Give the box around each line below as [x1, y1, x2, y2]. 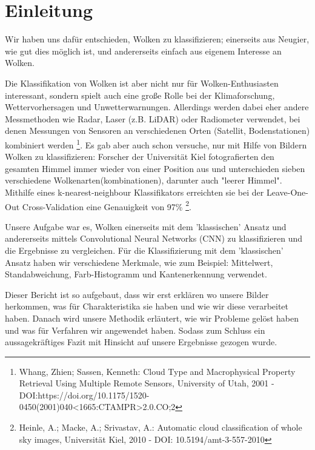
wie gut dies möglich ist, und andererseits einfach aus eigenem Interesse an [5, 44, 282, 57]
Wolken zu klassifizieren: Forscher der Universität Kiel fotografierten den [5, 150, 274, 163]
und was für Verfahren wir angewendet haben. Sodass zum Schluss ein [5, 323, 265, 336]
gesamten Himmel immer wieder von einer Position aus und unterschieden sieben [5, 162, 305, 174]
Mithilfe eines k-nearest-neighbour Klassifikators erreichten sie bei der [5, 185, 264, 198]
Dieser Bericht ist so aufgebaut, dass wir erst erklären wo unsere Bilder [5, 288, 269, 300]
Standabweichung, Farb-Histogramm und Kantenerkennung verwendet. [5, 268, 267, 280]
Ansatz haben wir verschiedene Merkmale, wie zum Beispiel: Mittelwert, [5, 256, 273, 268]
